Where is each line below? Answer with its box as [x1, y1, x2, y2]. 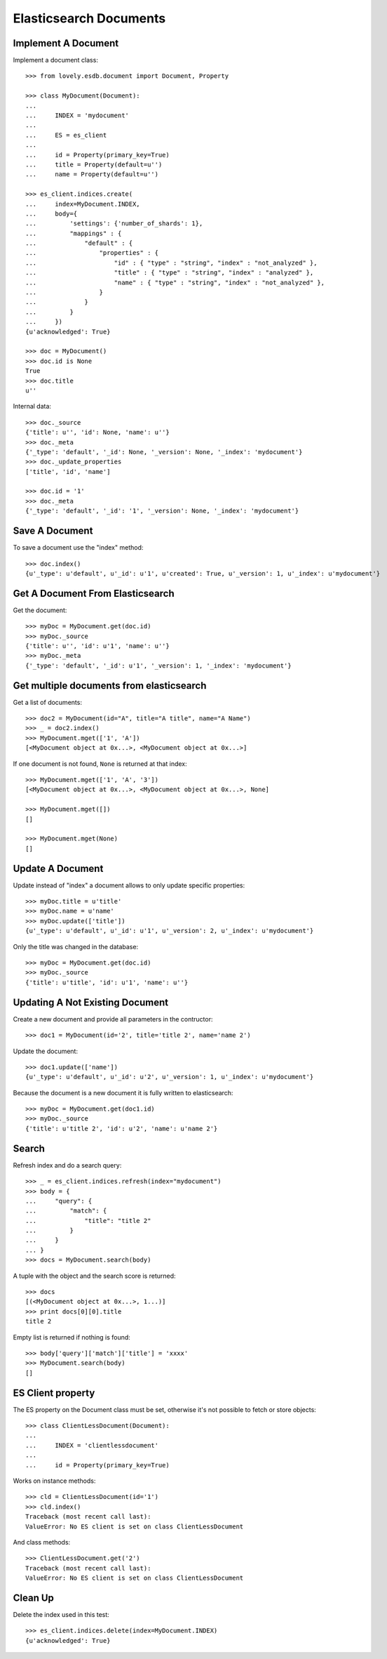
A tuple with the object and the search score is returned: [13, 1271, 176, 1280]
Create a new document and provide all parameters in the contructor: [13, 1014, 213, 1023]
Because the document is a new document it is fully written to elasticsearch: [13, 1088, 233, 1097]
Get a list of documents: [13, 698, 82, 706]
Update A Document [13, 862, 104, 874]
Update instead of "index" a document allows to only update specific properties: [13, 881, 245, 890]
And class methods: [13, 1538, 71, 1546]
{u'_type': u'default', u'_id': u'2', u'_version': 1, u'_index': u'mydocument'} [25, 1073, 314, 1081]
